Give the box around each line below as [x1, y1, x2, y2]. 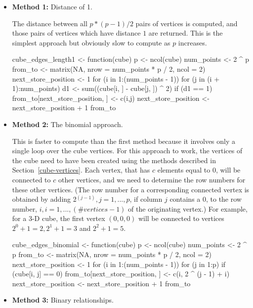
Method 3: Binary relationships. [12, 295, 114, 305]
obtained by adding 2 [12, 194, 77, 204]
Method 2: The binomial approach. [12, 119, 123, 129]
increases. [178, 37, 207, 47]
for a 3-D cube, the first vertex [12, 213, 105, 223]
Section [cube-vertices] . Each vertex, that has [12, 165, 150, 175]
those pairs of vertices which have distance [12, 28, 141, 38]
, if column [129, 194, 163, 204]
